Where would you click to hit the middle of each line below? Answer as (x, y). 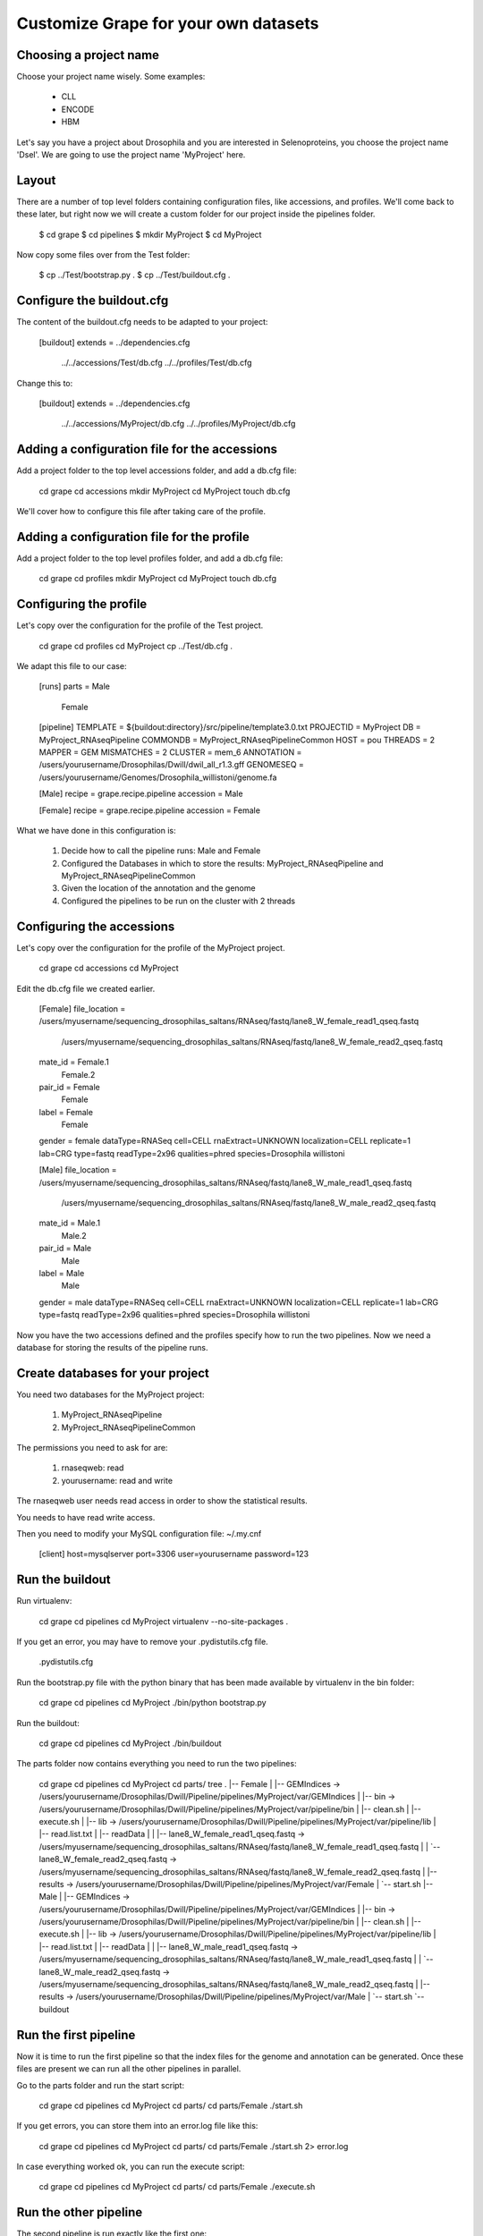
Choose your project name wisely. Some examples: (111, 77)
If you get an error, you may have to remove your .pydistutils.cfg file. (142, 1642)
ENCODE (78, 109)
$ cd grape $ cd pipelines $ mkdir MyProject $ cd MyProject (150, 234)
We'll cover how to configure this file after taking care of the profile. (141, 512)
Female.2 (78, 1074)
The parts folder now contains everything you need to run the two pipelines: (157, 1764)
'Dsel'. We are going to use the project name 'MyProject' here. (131, 155)
